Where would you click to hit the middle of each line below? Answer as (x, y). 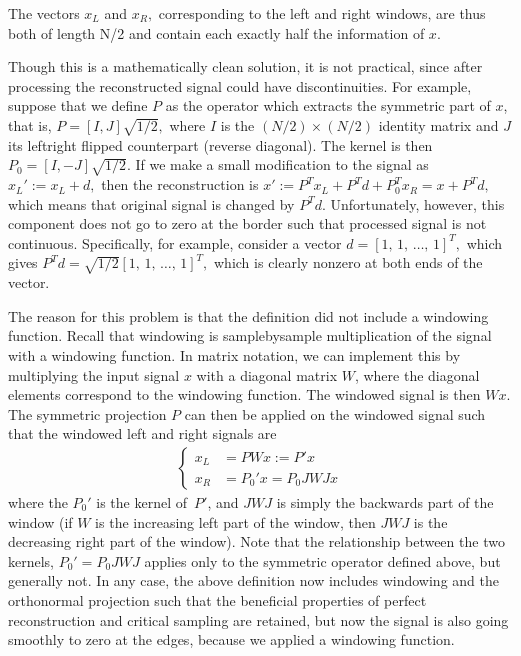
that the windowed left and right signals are (142, 433)
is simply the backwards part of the (385, 502)
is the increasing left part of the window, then (235, 521)
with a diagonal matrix (267, 374)
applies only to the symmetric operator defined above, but (322, 560)
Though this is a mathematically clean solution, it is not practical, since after (245, 66)
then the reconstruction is (180, 184)
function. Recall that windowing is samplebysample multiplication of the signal (250, 335)
